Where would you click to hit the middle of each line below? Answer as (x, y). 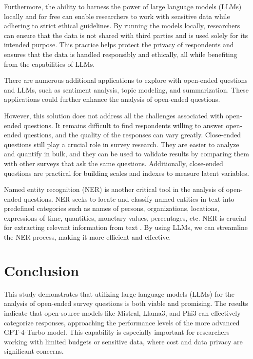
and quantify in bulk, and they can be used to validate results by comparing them (126, 154)
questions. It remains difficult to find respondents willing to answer (124, 125)
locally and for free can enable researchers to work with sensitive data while (117, 16)
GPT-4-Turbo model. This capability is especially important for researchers (117, 332)
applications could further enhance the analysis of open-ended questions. (112, 99)
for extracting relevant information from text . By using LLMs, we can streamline (126, 227)
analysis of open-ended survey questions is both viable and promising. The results (126, 303)
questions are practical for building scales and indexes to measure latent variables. (126, 173)
